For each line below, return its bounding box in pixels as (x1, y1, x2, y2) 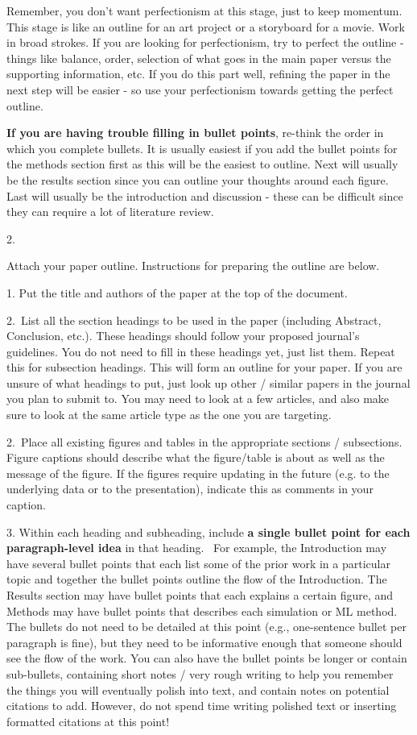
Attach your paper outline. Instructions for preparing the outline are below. (6, 257, 380, 274)
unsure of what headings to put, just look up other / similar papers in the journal (6, 374, 411, 391)
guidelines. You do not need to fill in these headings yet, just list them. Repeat (6, 343, 395, 359)
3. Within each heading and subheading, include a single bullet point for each (6, 523, 411, 540)
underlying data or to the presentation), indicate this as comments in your (6, 480, 374, 497)
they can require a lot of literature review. (6, 203, 214, 220)
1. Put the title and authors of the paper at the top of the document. (6, 284, 348, 301)
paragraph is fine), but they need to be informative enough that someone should (6, 633, 403, 650)
